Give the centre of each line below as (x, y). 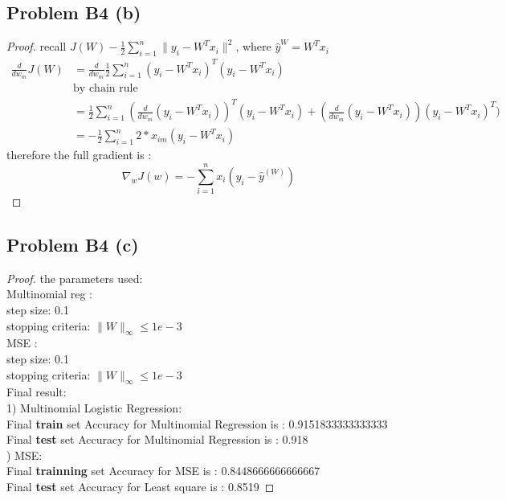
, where (253, 46)
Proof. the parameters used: (75, 278)
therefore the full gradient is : (79, 155)
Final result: (37, 392)
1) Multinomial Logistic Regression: (94, 408)
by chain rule (106, 88)
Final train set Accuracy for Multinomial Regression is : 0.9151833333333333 (197, 423)
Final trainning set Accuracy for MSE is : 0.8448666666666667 (163, 471)
